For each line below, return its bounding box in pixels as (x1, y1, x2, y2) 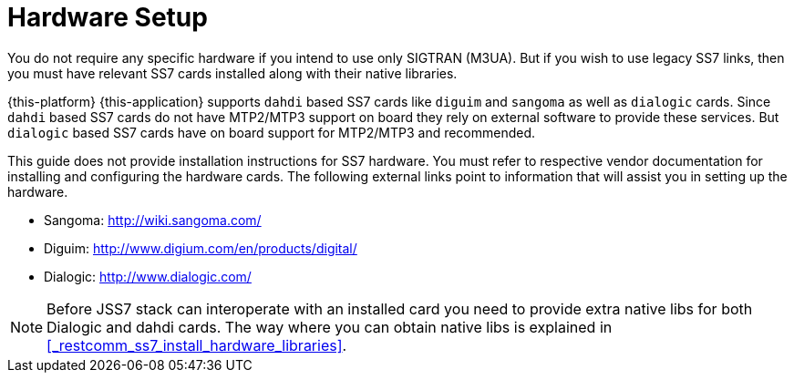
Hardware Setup (7, 2, 208, 33)
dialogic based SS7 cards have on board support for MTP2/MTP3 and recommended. (7, 124, 536, 140)
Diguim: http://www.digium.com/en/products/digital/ (44, 240, 357, 256)
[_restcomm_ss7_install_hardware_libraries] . (46, 335, 347, 354)
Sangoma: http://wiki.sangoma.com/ (44, 211, 262, 228)
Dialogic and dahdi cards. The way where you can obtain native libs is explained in (46, 317, 613, 336)
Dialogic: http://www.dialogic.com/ (44, 268, 252, 284)
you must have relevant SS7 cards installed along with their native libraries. (7, 65, 458, 81)
